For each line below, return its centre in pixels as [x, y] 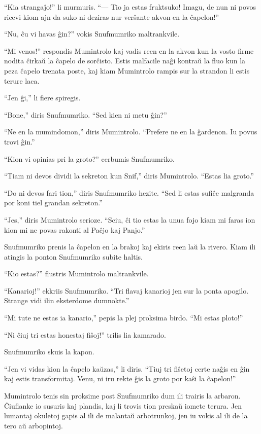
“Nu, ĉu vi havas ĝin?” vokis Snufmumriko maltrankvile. [92, 34]
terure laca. [22, 80]
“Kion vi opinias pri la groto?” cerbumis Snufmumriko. [89, 158]
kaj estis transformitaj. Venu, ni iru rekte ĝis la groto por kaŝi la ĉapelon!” [120, 378]
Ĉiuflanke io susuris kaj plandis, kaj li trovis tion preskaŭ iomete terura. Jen [123, 405]
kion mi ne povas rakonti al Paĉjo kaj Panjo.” [75, 229]
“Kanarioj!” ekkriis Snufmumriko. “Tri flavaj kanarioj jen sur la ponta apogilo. [126, 290]
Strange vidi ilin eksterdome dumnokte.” [67, 300]
